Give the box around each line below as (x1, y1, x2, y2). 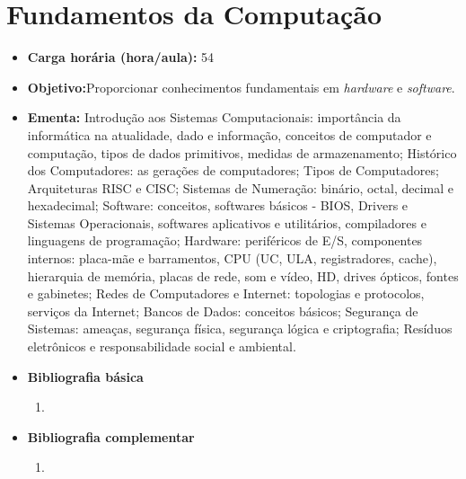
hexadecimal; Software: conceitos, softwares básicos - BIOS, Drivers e (27, 196, 409, 215)
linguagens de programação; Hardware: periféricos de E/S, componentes (27, 231, 423, 250)
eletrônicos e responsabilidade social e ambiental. (27, 337, 296, 356)
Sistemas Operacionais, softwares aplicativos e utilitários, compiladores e (27, 213, 426, 232)
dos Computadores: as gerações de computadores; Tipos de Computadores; (27, 161, 439, 180)
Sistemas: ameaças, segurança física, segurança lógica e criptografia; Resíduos (27, 319, 453, 338)
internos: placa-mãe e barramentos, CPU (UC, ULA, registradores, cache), (27, 249, 437, 268)
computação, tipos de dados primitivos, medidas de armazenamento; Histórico (27, 143, 457, 162)
